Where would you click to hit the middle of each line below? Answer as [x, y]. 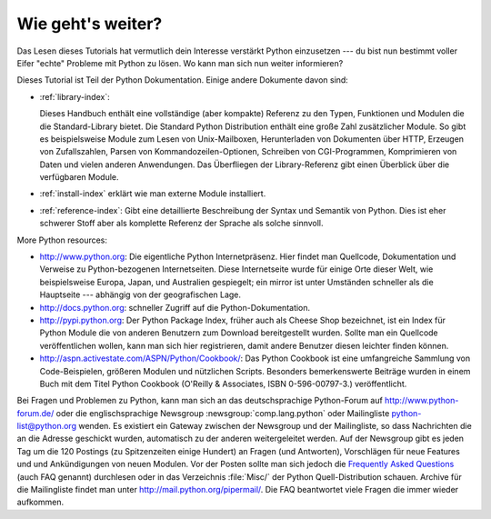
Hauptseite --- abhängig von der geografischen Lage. [140, 294]
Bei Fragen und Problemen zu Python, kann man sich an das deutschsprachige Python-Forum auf [200, 401]
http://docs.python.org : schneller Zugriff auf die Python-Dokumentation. [175, 307]
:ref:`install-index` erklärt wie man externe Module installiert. [153, 194]
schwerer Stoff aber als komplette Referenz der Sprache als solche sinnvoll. [181, 224]
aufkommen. [40, 502]
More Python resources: [62, 240]
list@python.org [47, 426]
